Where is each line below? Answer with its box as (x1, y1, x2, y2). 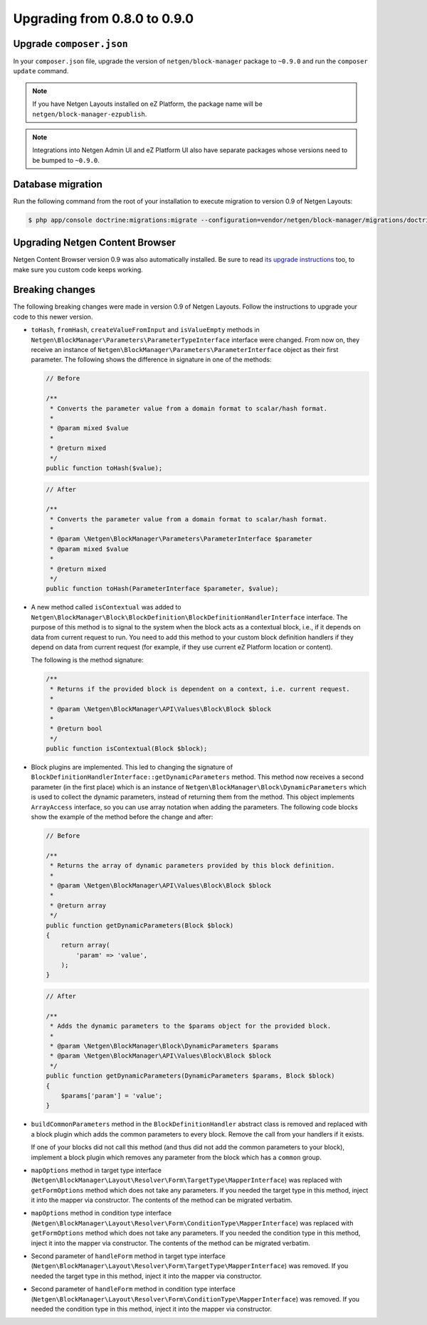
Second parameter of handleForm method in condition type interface (31, 1284, 236, 1294)
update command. (13, 67, 69, 75)
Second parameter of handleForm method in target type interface (31, 1252, 226, 1260)
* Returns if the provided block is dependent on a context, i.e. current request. (50, 685, 350, 693)
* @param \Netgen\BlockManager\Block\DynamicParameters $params (50, 1042, 279, 1050)
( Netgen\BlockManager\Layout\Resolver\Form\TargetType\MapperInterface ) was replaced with (31, 1176, 342, 1184)
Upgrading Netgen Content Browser (13, 237, 176, 249)
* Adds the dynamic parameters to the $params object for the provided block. (50, 1022, 332, 1031)
